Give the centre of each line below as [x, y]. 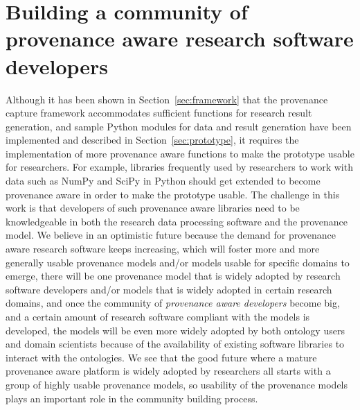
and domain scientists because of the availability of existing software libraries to [175, 344]
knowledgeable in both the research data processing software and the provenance [177, 221]
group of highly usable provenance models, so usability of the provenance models [177, 384]
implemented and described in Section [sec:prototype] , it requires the [152, 140]
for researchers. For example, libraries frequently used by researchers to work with [179, 167]
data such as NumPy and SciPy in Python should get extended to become [163, 181]
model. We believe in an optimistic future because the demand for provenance [171, 235]
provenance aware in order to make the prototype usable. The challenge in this [173, 194]
